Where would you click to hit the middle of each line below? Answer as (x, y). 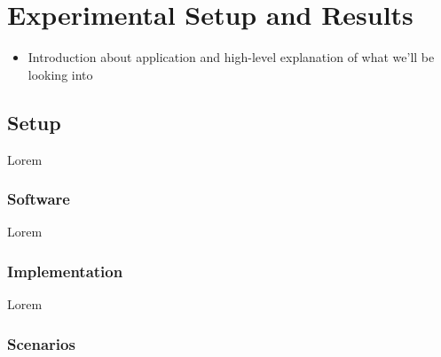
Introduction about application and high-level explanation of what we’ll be (231, 57)
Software (39, 199)
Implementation (65, 271)
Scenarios (41, 343)
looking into (60, 74)
